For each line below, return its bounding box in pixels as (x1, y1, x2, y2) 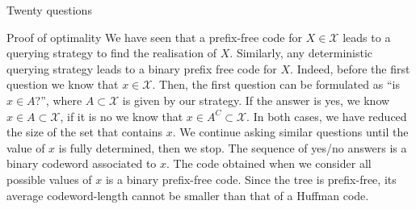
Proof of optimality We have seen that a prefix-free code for (6, 28, 302, 45)
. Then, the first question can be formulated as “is (152, 76, 400, 93)
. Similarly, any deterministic (229, 44, 373, 61)
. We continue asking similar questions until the (172, 123, 409, 140)
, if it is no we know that (60, 107, 183, 124)
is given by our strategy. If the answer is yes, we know (122, 91, 390, 108)
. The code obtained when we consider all (166, 155, 372, 172)
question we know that (6, 76, 119, 93)
